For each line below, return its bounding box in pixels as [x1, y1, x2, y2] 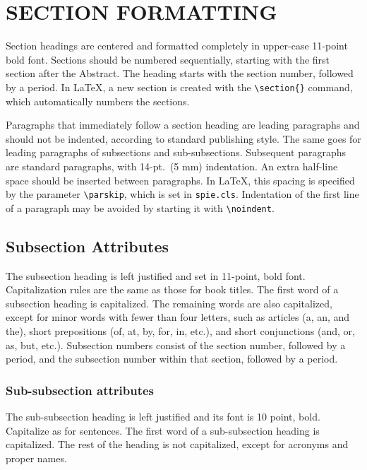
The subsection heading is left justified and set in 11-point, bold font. [6, 268, 306, 283]
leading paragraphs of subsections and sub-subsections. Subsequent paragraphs [6, 145, 347, 160]
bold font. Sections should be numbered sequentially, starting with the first [6, 52, 330, 66]
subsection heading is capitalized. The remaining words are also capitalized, [6, 295, 332, 310]
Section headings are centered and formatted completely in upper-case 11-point [6, 38, 348, 53]
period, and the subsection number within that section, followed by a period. [6, 351, 338, 366]
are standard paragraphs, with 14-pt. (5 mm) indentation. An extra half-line [6, 158, 338, 173]
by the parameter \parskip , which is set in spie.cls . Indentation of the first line [6, 187, 359, 201]
